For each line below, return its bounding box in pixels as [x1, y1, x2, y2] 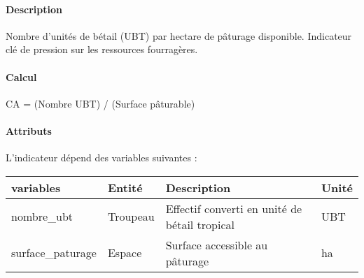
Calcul [6, 69, 37, 84]
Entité [107, 179, 143, 196]
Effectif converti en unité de [165, 200, 302, 217]
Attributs [6, 123, 52, 138]
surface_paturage [11, 244, 97, 261]
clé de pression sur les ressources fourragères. [6, 42, 198, 57]
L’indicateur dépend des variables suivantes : [6, 150, 197, 165]
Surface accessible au [165, 236, 268, 253]
